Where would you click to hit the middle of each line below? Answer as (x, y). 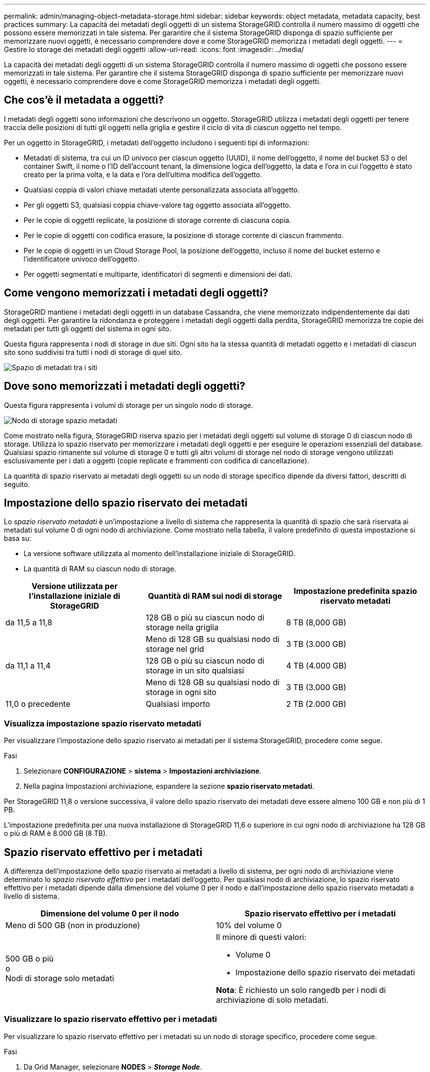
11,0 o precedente (38, 704)
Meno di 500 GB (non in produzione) (73, 925)
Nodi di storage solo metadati (60, 978)
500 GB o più (30, 958)
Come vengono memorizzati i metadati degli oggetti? (136, 293)
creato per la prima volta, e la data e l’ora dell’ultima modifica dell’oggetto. (143, 174)
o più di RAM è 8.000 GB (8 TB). (56, 833)
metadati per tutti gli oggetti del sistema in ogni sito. (88, 328)
